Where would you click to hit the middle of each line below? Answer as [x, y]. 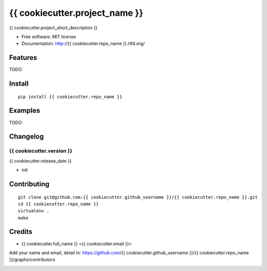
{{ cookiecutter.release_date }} [40, 161]
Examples [25, 111]
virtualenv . [34, 211]
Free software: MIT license [49, 37]
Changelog [26, 137]
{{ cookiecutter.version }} [41, 151]
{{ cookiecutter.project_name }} [76, 13]
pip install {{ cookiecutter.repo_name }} [70, 97]
